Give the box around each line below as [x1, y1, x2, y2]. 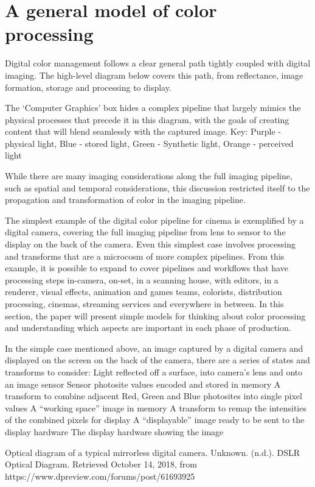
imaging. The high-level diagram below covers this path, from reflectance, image [5, 68, 303, 81]
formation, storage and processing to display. [5, 80, 171, 93]
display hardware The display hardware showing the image [5, 425, 224, 438]
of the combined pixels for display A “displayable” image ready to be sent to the [5, 413, 305, 426]
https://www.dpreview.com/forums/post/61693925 [5, 469, 195, 482]
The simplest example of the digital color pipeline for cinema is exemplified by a [5, 213, 304, 226]
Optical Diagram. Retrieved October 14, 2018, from [5, 458, 197, 471]
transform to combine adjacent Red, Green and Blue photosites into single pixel [5, 389, 302, 402]
